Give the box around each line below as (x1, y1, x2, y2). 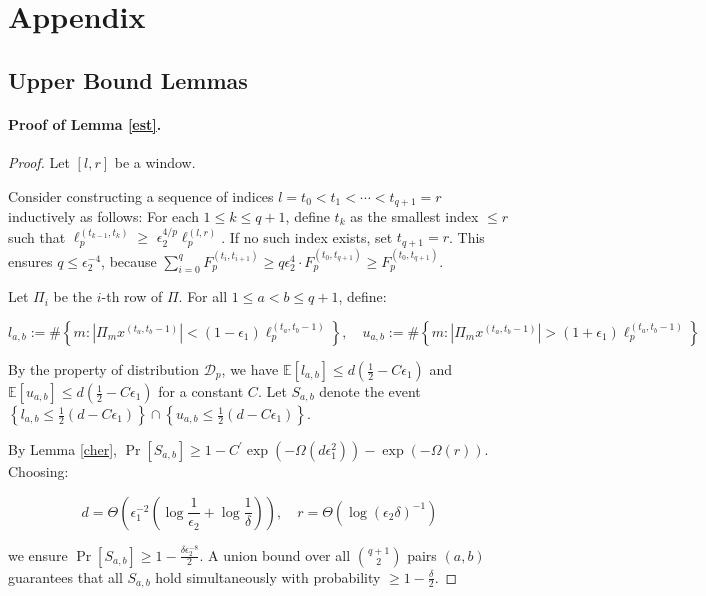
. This (448, 226, 485, 247)
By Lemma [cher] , (8, 439, 117, 460)
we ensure (8, 544, 68, 565)
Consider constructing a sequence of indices (8, 185, 274, 206)
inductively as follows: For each (8, 206, 199, 226)
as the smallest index (350, 206, 479, 226)
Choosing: (8, 461, 69, 482)
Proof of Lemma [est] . (8, 113, 162, 134)
